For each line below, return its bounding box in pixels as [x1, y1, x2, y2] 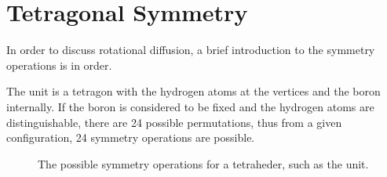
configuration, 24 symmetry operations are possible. [6, 129, 255, 146]
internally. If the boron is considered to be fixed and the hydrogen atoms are [6, 98, 374, 114]
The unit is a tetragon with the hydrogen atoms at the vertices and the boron [6, 83, 381, 99]
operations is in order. [6, 56, 112, 73]
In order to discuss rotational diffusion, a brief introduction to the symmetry [6, 42, 375, 58]
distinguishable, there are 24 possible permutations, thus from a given [6, 114, 342, 130]
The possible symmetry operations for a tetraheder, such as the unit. [38, 155, 369, 172]
